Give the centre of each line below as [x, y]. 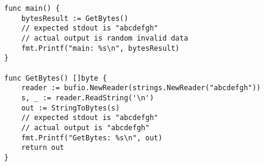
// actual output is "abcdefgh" [85, 127]
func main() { [32, 8]
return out [43, 148]
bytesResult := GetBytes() [75, 18]
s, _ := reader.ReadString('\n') [88, 98]
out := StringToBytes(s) [70, 108]
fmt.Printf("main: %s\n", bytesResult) [100, 48]
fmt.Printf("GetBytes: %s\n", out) [92, 138]
